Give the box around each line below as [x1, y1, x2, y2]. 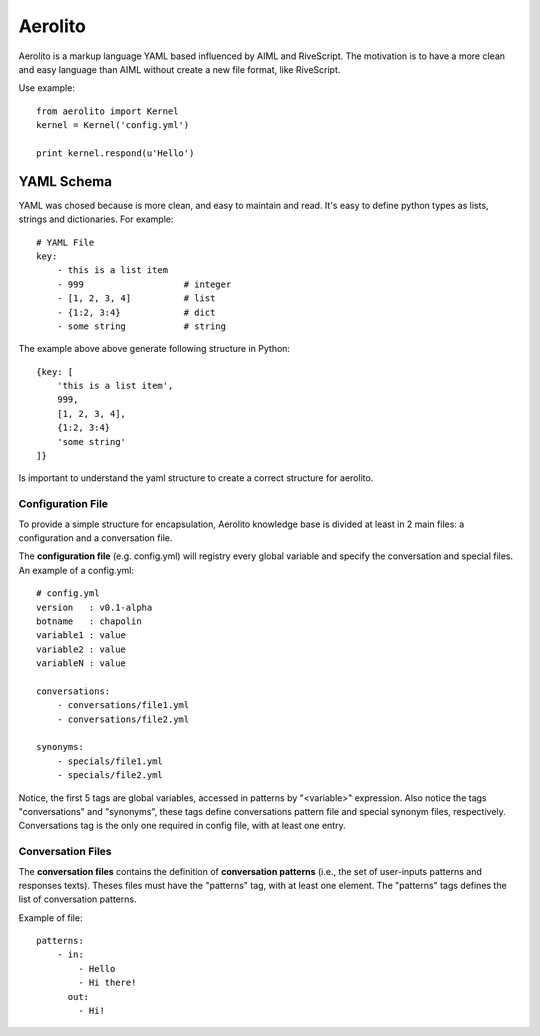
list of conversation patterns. [18, 893, 137, 905]
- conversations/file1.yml [56, 700, 190, 711]
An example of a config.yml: [18, 564, 135, 576]
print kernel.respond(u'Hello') [36, 147, 195, 159]
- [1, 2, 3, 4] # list [56, 293, 216, 304]
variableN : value [36, 658, 127, 669]
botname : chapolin [36, 615, 142, 627]
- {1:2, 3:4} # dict [56, 306, 216, 318]
